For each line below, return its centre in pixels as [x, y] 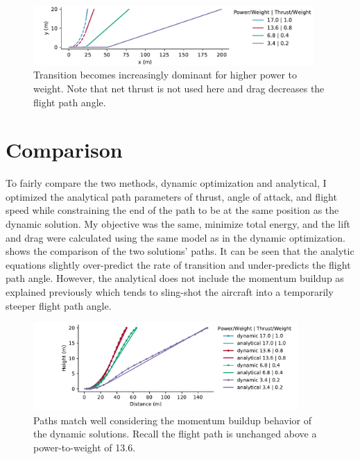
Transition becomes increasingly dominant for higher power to [165, 75]
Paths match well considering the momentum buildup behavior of [173, 420]
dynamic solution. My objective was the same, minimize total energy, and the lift [178, 224]
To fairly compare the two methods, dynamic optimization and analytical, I [166, 183]
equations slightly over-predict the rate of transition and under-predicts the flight [178, 264]
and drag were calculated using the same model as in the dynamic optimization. [175, 237]
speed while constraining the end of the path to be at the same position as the [172, 210]
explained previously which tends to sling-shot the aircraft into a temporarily [170, 292]
